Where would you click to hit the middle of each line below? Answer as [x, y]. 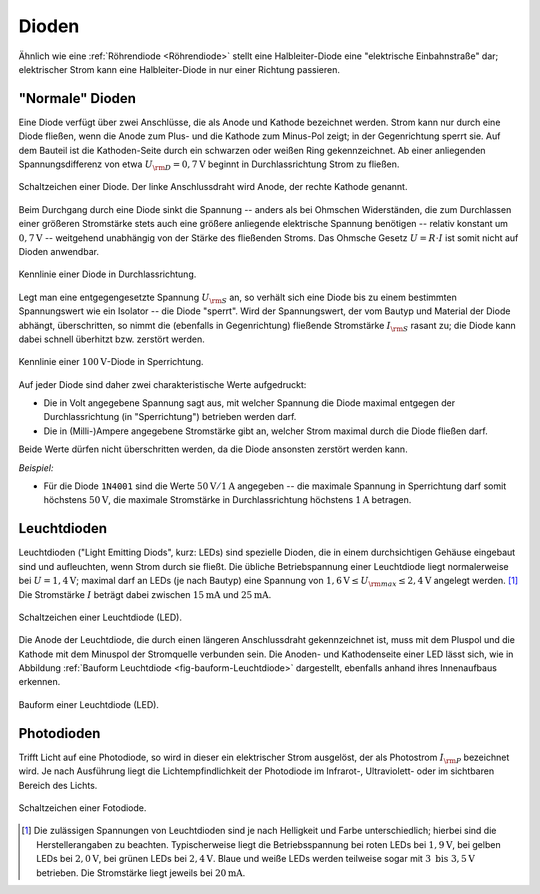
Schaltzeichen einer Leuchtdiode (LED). [100, 617]
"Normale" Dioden [77, 98]
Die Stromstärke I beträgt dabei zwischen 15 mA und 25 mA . [145, 594]
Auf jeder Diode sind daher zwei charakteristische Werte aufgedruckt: [162, 384]
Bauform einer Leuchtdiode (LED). [89, 704]
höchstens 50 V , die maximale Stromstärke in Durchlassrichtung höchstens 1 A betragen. [227, 500]
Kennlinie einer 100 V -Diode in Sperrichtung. [111, 362]
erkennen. [39, 682]
